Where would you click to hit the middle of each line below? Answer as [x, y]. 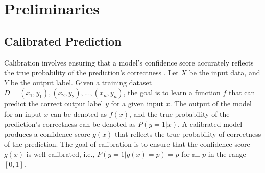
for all [191, 154]
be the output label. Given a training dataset [81, 82]
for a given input [137, 104]
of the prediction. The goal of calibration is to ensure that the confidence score [127, 144]
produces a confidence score [47, 134]
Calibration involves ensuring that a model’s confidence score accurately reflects [129, 62]
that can [242, 92]
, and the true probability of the [179, 113]
